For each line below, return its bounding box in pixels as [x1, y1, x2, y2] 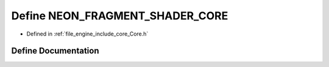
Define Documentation [11, 46, 99, 56]
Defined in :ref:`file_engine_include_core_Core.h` [26, 30, 149, 37]
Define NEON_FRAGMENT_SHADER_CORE [11, 9, 228, 22]
